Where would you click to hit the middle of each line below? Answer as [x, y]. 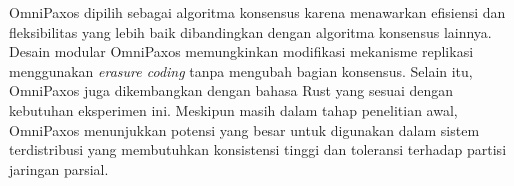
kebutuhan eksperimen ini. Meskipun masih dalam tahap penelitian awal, [233, 109]
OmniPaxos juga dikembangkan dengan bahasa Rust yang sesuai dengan [231, 90]
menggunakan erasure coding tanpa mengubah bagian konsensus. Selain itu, [241, 70]
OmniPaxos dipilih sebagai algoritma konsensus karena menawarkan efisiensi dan [257, 12]
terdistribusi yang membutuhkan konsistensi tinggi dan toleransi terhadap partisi [258, 149]
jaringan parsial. [59, 168]
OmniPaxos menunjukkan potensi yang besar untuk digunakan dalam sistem [244, 129]
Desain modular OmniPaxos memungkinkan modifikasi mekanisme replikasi [241, 51]
